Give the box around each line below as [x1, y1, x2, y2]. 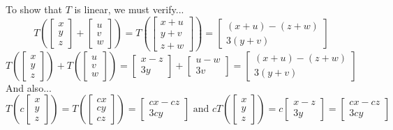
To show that [6, 2, 62, 16]
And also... [6, 80, 52, 95]
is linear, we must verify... [74, 2, 184, 16]
